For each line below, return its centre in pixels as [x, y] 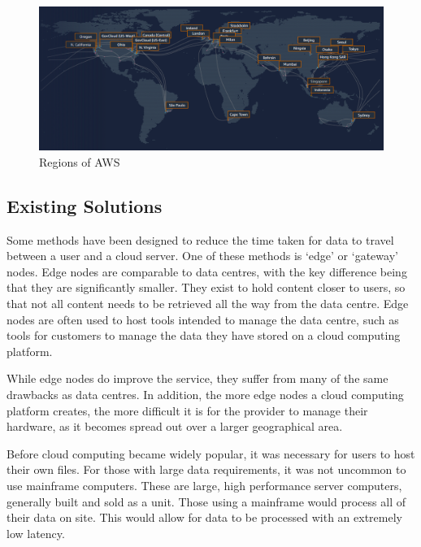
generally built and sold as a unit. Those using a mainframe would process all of [206, 501]
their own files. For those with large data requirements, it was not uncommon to [206, 469]
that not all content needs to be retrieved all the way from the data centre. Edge [208, 303]
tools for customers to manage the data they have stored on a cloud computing [204, 335]
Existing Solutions [85, 205]
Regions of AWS [80, 161]
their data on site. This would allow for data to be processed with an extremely [204, 517]
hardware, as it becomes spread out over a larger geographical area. [175, 426]
